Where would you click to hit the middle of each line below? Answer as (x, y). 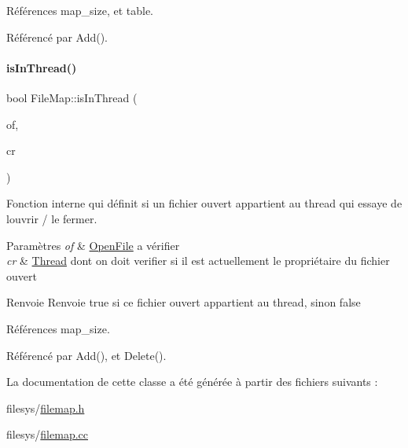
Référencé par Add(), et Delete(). (86, 355)
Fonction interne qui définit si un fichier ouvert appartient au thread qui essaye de (204, 203)
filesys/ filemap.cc (47, 434)
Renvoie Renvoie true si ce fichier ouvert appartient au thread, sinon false (184, 302)
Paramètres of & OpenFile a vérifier (93, 245)
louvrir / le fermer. (52, 218)
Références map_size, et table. (80, 10)
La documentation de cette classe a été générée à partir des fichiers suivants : (192, 382)
